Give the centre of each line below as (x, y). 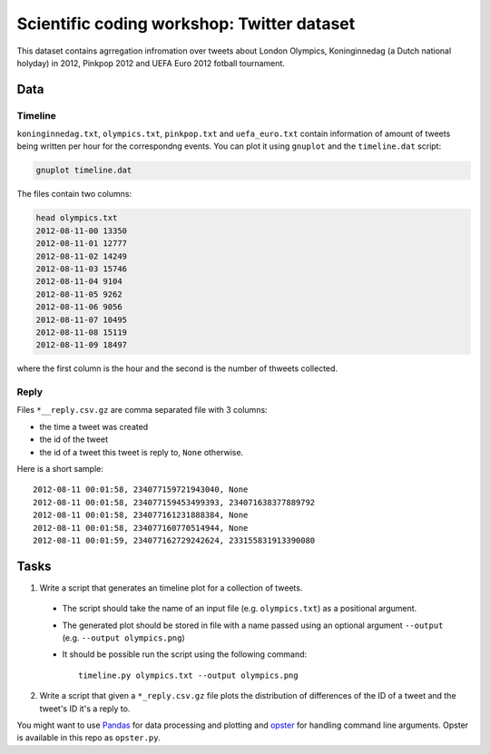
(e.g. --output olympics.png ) (123, 638)
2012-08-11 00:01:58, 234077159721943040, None (141, 490)
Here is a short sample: (60, 469)
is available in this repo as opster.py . (89, 738)
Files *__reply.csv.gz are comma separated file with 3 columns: (142, 410)
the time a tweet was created (94, 426)
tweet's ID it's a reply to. (85, 709)
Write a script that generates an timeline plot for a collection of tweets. (171, 588)
